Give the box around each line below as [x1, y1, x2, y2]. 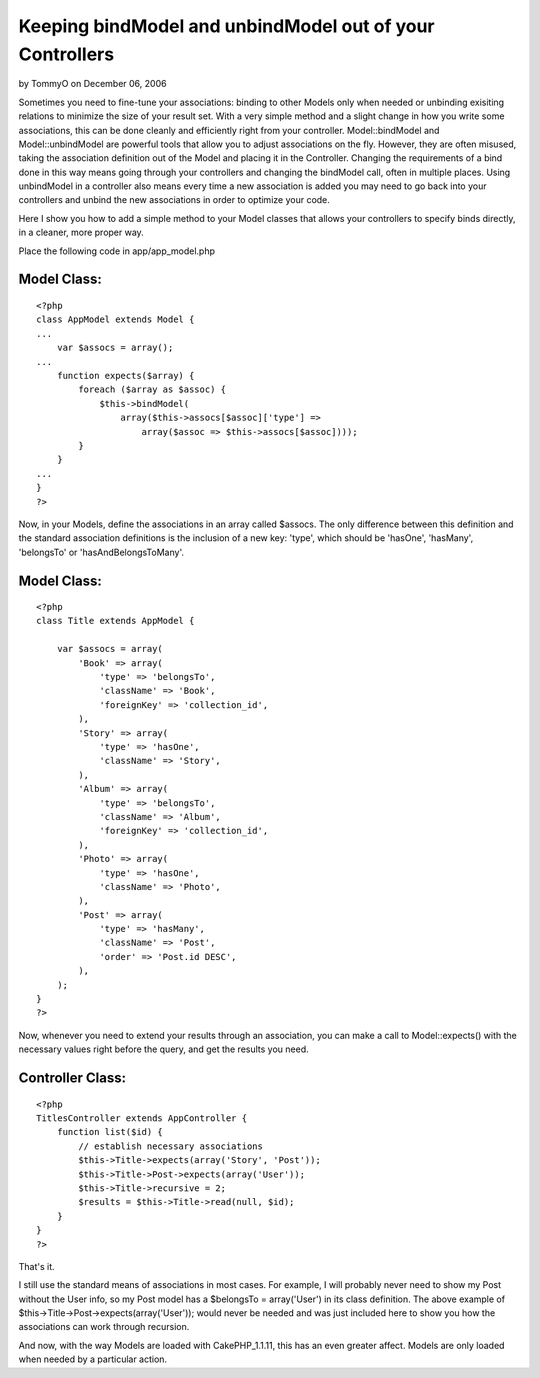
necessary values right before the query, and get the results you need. [18, 1043, 309, 1055]
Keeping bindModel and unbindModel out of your [18, 15, 435, 37]
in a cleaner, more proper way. [18, 226, 144, 239]
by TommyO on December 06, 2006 [18, 78, 167, 90]
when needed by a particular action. [18, 1353, 168, 1365]
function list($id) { [56, 1126, 164, 1138]
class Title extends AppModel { [36, 615, 195, 627]
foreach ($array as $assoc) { [78, 384, 227, 395]
